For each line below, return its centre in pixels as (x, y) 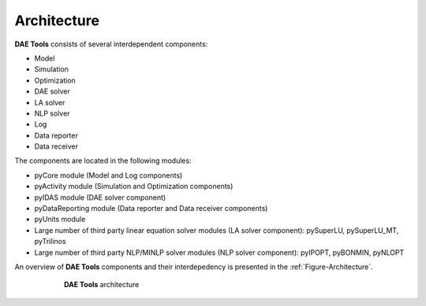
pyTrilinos (50, 241)
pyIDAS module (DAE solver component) (100, 197)
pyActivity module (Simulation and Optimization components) (134, 186)
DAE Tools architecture (102, 285)
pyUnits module (60, 219)
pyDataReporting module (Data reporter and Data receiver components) (151, 208)
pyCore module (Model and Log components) (108, 175)
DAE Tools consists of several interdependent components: (111, 44)
